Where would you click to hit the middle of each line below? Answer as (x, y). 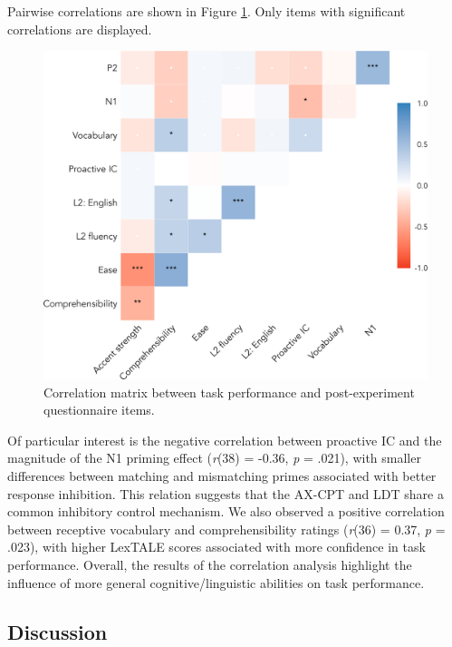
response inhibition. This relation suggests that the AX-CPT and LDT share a (226, 493)
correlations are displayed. (80, 29)
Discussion (58, 631)
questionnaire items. (99, 410)
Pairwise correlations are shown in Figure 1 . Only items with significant (207, 11)
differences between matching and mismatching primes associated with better (222, 476)
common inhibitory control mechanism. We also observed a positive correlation (226, 511)
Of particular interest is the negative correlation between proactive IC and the (225, 440)
